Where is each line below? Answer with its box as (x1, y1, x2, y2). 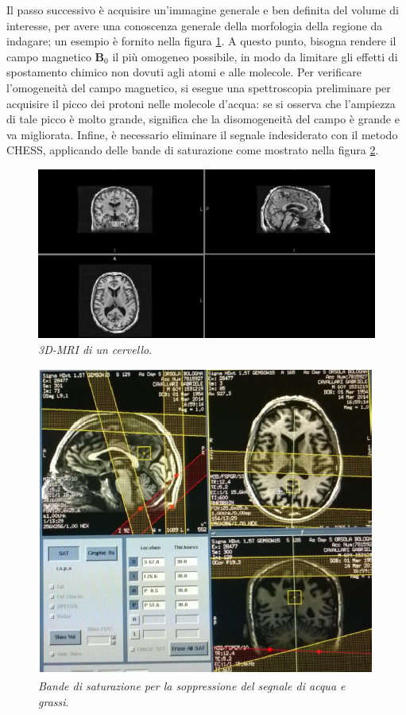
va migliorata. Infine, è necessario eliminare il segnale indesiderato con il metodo (6, 126, 398, 142)
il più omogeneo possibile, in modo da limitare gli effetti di (112, 48, 398, 64)
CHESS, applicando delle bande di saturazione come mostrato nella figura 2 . (6, 142, 379, 158)
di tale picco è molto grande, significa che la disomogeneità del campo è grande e (6, 111, 400, 127)
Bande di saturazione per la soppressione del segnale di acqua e (38, 677, 346, 694)
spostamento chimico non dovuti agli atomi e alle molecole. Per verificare (6, 64, 362, 80)
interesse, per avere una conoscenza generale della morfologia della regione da (6, 17, 383, 33)
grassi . (38, 693, 69, 709)
